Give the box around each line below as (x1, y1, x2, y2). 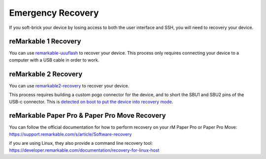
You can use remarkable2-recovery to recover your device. (9, 82, 130, 88)
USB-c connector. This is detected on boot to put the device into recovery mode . (9, 99, 173, 105)
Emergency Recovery (9, 7, 99, 18)
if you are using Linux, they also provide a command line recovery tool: (9, 140, 153, 146)
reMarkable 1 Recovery (9, 37, 81, 46)
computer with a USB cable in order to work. (9, 57, 100, 63)
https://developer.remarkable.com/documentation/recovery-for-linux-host (9, 147, 160, 153)
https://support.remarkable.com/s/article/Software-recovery (9, 131, 132, 137)
